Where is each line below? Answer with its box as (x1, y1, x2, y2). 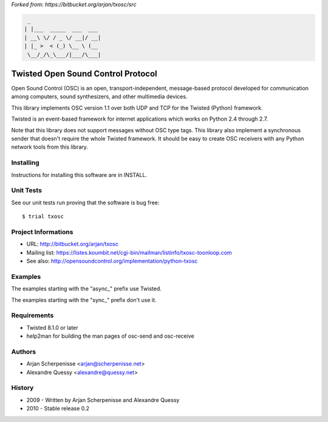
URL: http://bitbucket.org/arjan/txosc (26, 240, 118, 248)
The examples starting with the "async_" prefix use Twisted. (11, 285, 162, 292)
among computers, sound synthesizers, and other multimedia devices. (11, 93, 188, 100)
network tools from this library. (11, 143, 88, 151)
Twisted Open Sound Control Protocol (11, 69, 157, 79)
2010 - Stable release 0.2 (26, 405, 90, 412)
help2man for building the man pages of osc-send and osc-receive (26, 332, 194, 340)
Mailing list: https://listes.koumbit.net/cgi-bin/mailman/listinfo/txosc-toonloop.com (26, 249, 232, 256)
